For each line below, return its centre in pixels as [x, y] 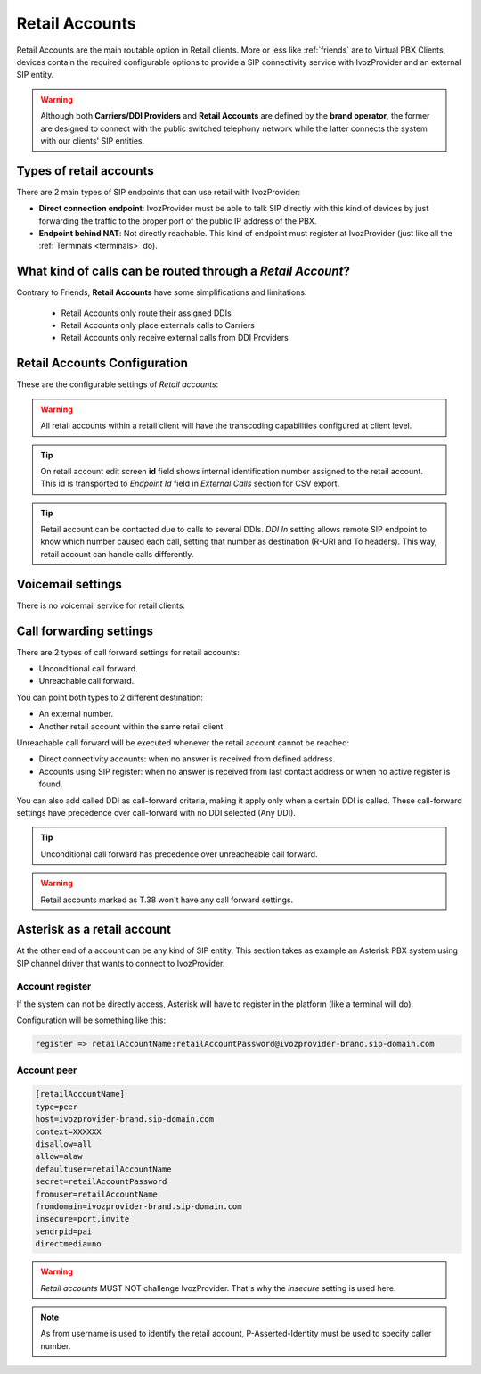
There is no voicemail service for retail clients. [101, 605]
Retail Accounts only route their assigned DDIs [146, 313]
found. [51, 784]
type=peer [57, 1107]
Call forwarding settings [85, 631]
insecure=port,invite [82, 1219]
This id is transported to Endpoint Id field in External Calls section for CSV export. [190, 484]
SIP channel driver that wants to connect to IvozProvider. [121, 963]
